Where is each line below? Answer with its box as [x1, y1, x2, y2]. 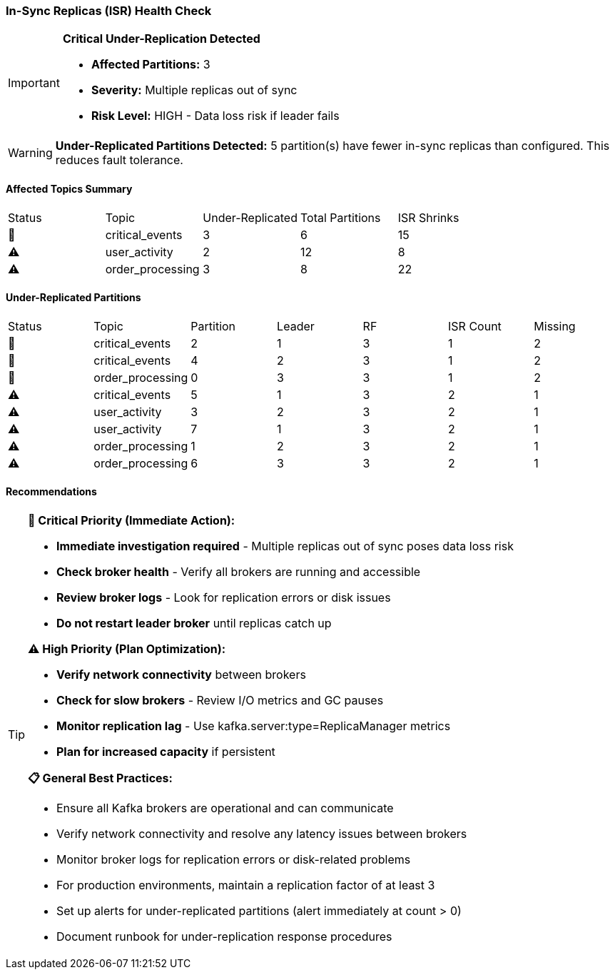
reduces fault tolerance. [55, 153, 183, 168]
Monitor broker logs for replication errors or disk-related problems [56, 852, 411, 867]
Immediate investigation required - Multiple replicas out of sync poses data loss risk [56, 539, 514, 554]
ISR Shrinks [397, 210, 459, 225]
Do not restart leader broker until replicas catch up [56, 616, 332, 631]
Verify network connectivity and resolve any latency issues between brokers [56, 827, 467, 842]
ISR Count [448, 318, 502, 333]
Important [8, 76, 60, 91]
